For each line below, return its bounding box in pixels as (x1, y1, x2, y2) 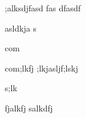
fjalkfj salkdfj (5, 101, 53, 114)
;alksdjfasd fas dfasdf (5, 2, 81, 14)
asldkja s (5, 21, 37, 34)
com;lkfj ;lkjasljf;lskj (5, 61, 78, 74)
